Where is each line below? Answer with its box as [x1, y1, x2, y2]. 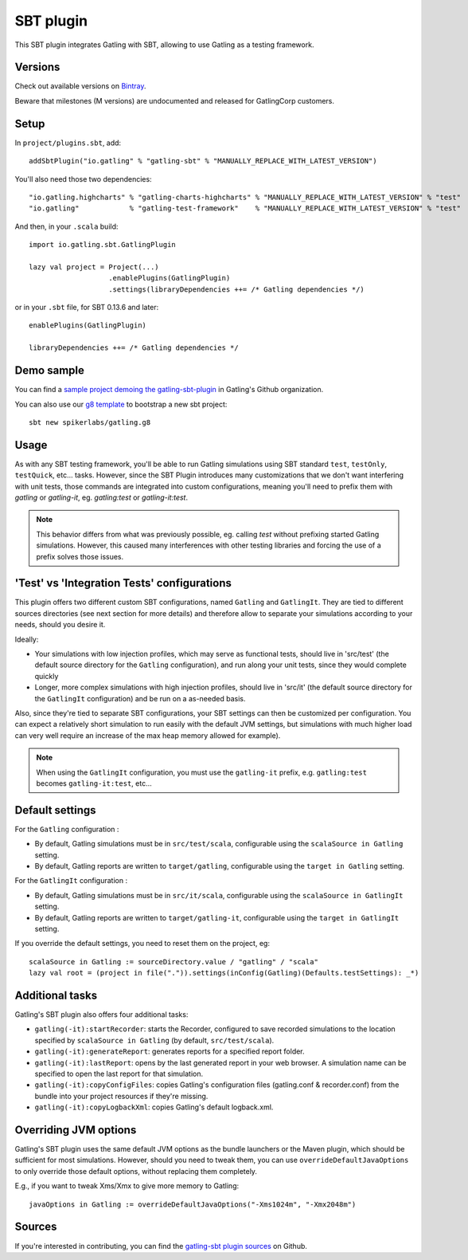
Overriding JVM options [14, 1123, 137, 1136]
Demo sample [14, 363, 85, 378]
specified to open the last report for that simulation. [34, 1069, 204, 1078]
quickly [34, 671, 59, 681]
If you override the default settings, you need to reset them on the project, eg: [14, 939, 271, 948]
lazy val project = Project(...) [29, 262, 159, 271]
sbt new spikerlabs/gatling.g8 [29, 418, 151, 426]
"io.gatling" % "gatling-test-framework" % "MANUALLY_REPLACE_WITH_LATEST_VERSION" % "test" [29, 204, 462, 213]
